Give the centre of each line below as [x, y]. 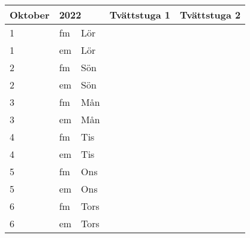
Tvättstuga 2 [210, 15]
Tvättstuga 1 [140, 15]
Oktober [30, 15]
